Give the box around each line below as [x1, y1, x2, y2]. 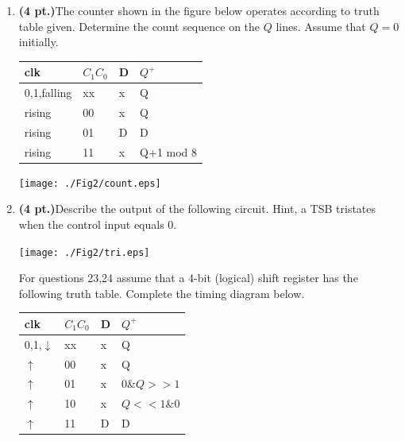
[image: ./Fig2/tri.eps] [18, 246, 150, 258]
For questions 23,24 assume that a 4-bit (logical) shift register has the [18, 269, 358, 286]
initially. [18, 33, 59, 50]
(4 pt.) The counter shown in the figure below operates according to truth [18, 2, 380, 18]
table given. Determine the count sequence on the [18, 17, 260, 34]
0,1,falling [24, 84, 72, 101]
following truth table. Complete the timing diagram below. [18, 284, 305, 301]
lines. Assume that [276, 17, 366, 34]
